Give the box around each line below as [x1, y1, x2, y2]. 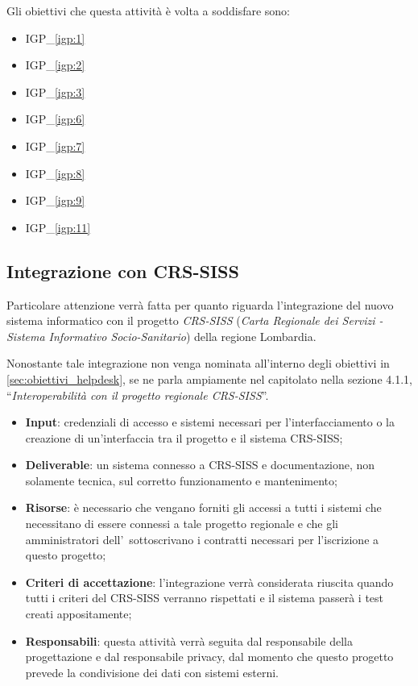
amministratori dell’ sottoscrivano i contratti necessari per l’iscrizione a [25, 530, 379, 547]
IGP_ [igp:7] [25, 137, 85, 154]
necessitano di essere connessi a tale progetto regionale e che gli [25, 515, 339, 532]
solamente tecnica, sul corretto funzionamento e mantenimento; [25, 472, 337, 489]
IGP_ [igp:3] [25, 83, 85, 100]
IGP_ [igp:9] [25, 192, 85, 209]
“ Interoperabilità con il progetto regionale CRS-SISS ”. [6, 386, 269, 403]
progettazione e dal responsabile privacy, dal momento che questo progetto [25, 648, 394, 665]
